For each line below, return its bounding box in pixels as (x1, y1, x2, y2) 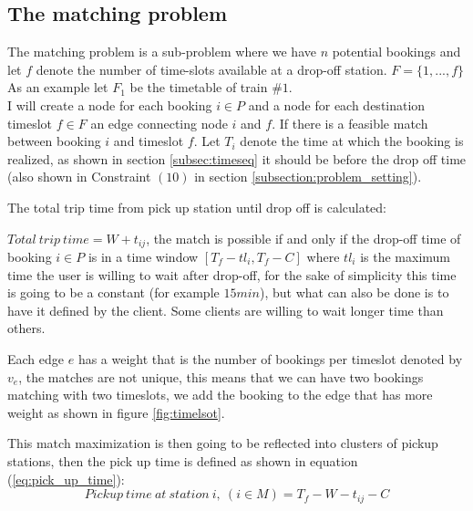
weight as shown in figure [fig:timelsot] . (7, 402, 225, 422)
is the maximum (360, 247, 451, 266)
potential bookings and (332, 42, 461, 61)
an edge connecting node (90, 113, 228, 132)
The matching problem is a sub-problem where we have (7, 42, 316, 61)
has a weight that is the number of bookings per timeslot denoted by (77, 349, 463, 368)
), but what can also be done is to (259, 283, 449, 302)
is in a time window (87, 247, 199, 266)
